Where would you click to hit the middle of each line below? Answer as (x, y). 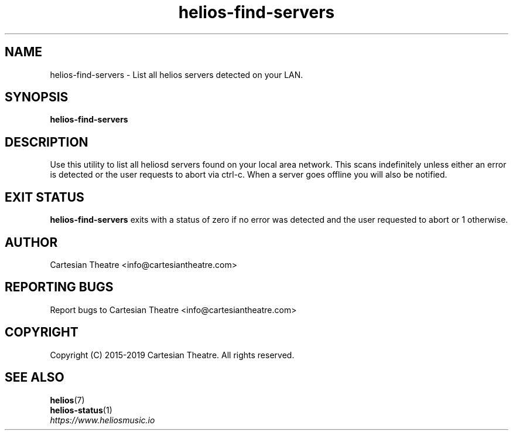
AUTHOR (31, 242)
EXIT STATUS (45, 197)
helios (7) (67, 400)
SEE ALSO (35, 378)
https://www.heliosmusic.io (102, 420)
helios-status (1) (81, 410)
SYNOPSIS (37, 97)
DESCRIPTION (47, 142)
